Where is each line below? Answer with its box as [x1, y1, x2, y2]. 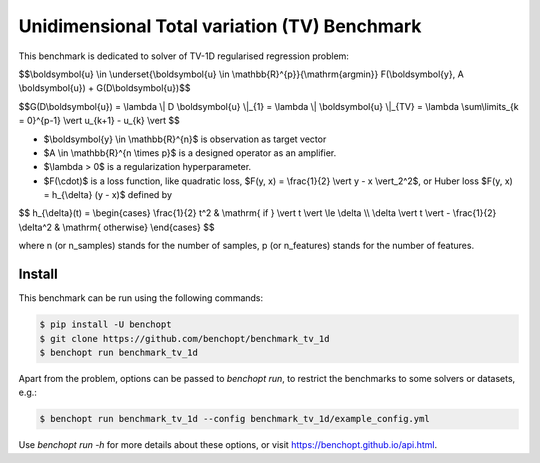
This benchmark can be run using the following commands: [18, 292, 264, 304]
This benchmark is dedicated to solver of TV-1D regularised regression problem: [18, 50, 350, 62]
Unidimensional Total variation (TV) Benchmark [18, 15, 422, 37]
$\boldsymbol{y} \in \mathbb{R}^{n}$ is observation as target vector [43, 133, 327, 145]
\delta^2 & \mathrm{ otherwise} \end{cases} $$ [18, 221, 215, 233]
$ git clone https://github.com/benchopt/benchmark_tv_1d [39, 333, 330, 344]
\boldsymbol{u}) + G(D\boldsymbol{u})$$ [18, 82, 191, 94]
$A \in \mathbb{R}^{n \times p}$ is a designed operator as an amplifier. [43, 146, 337, 159]
